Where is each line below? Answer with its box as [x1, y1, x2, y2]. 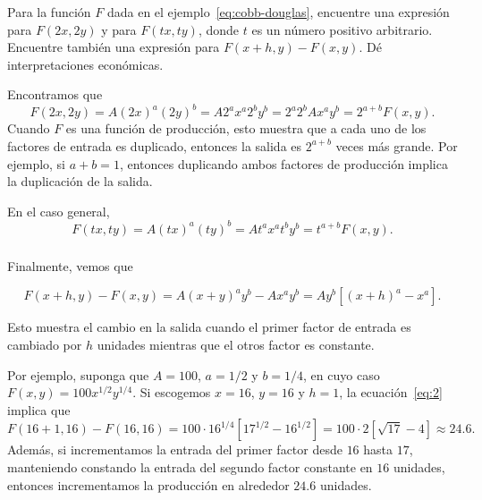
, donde [198, 20, 240, 38]
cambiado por [7, 335, 82, 353]
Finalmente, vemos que [7, 256, 133, 275]
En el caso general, [7, 201, 110, 220]
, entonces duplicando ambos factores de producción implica [119, 154, 448, 173]
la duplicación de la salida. [7, 172, 153, 191]
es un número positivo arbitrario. [251, 20, 433, 38]
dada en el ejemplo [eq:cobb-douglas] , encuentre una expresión [106, 2, 450, 21]
